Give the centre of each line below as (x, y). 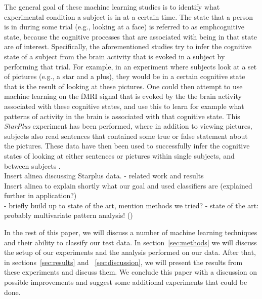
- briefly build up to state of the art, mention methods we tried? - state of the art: (132, 205)
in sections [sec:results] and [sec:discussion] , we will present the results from (123, 262)
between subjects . (32, 165)
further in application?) (40, 195)
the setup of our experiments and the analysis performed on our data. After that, (130, 252)
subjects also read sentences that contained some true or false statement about (126, 136)
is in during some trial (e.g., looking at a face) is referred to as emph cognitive (124, 27)
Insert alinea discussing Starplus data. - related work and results (104, 176)
